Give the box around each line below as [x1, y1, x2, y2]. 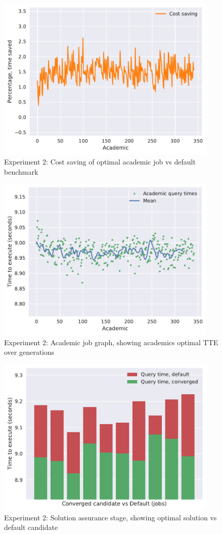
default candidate [4, 522, 58, 532]
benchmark [4, 166, 38, 177]
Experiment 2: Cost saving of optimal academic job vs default [4, 156, 196, 167]
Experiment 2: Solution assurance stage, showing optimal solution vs [4, 512, 217, 522]
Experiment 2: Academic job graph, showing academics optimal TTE [4, 337, 218, 347]
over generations [4, 347, 55, 357]
